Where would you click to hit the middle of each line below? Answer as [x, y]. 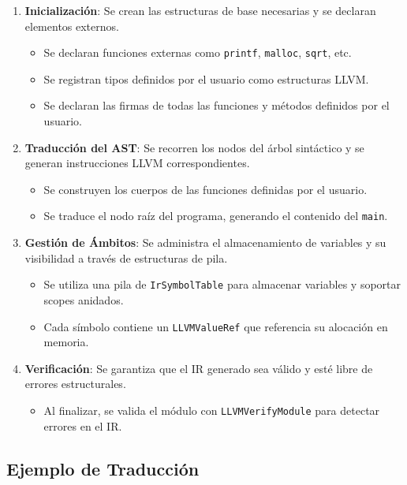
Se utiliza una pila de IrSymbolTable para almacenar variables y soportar [222, 284]
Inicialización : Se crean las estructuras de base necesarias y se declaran [200, 10]
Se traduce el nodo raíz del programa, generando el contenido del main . [216, 216]
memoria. [66, 342]
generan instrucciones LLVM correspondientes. [137, 163]
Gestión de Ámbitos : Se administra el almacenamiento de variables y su [205, 242]
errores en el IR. [83, 425]
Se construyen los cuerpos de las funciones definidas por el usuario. [205, 189]
